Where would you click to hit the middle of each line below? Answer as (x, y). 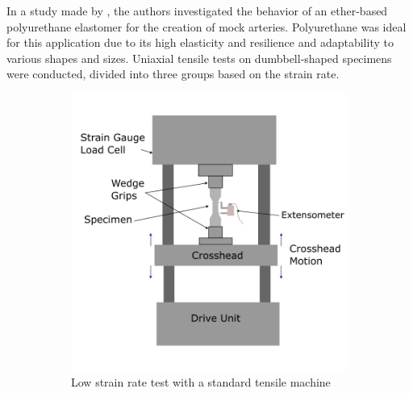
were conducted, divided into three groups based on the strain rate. (173, 74)
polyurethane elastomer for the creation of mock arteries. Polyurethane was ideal (206, 26)
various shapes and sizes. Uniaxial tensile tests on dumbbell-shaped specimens (199, 58)
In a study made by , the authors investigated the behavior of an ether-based (197, 10)
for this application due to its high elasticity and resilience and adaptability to (200, 42)
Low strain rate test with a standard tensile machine (201, 381)
